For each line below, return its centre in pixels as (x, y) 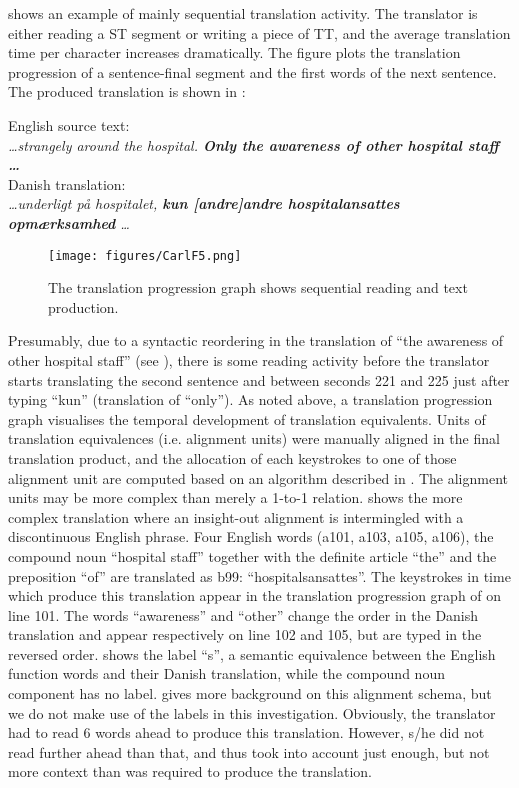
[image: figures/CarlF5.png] (145, 255)
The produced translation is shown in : (127, 91)
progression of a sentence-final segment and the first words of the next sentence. (252, 71)
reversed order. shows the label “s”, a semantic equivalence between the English (252, 653)
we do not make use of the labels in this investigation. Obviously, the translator (252, 712)
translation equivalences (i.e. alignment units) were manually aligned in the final (254, 438)
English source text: (69, 124)
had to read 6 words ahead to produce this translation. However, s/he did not (246, 732)
